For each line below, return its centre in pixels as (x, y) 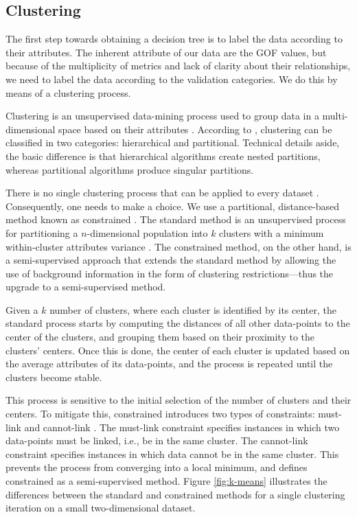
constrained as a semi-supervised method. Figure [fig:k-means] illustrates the (166, 481)
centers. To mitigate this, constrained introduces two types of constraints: (160, 414)
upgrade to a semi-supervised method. (86, 287)
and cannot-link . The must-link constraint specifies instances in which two (182, 427)
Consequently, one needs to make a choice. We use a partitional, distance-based (173, 206)
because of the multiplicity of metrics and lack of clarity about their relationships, (178, 66)
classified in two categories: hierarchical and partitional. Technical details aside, (173, 142)
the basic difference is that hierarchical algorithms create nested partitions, (163, 156)
